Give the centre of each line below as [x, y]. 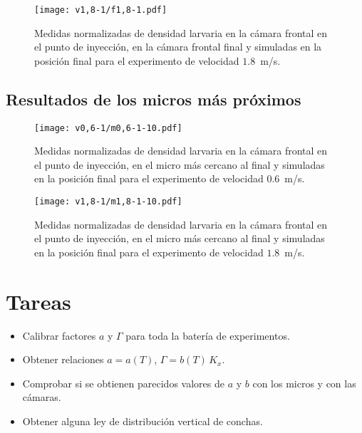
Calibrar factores [59, 335]
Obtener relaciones [63, 359]
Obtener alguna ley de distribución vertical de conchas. [143, 421]
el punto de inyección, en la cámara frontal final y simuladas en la [178, 47]
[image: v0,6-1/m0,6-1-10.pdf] [108, 128]
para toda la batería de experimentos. [208, 335]
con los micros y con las [304, 383]
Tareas [38, 301]
